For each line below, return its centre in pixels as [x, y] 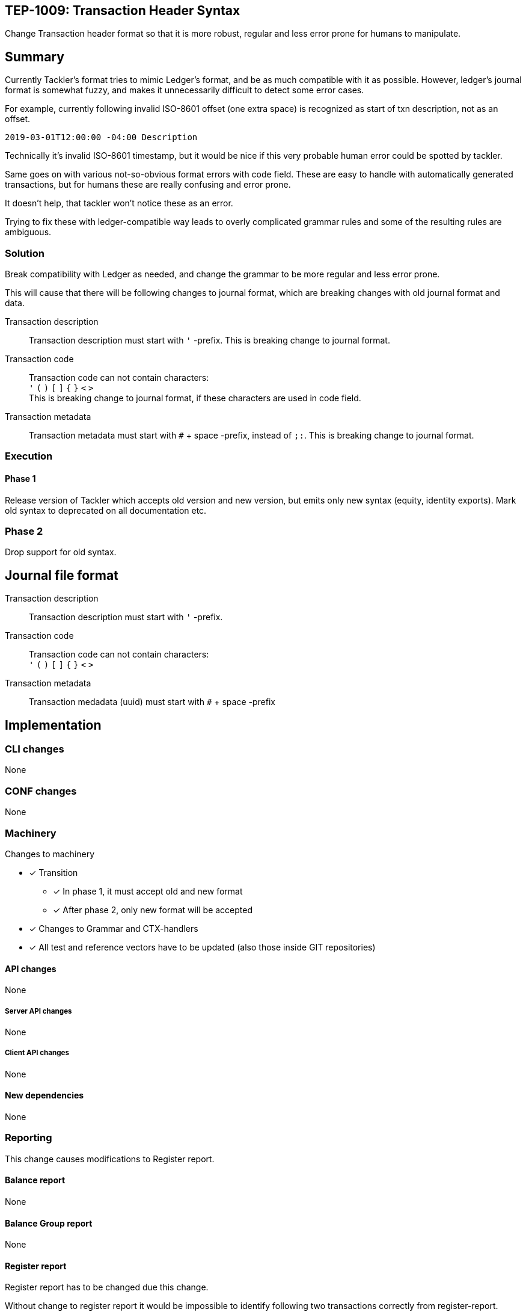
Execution [29, 456]
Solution [25, 253]
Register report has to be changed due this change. [107, 1287]
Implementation [53, 725]
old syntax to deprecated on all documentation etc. [106, 510]
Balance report [35, 1180]
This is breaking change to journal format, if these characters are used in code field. [195, 398]
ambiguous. [28, 232]
